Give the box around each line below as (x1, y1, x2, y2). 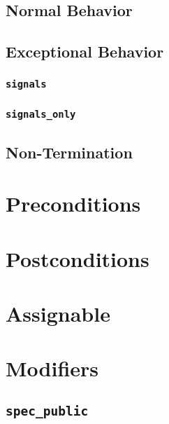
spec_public (6, 404, 89, 419)
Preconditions (6, 189, 141, 218)
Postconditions (6, 244, 149, 273)
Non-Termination (6, 141, 133, 163)
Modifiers (6, 354, 99, 383)
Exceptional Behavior (6, 41, 164, 62)
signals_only (6, 108, 76, 120)
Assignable (6, 299, 110, 328)
